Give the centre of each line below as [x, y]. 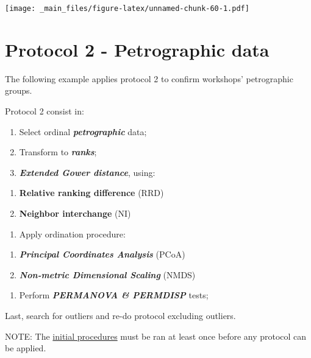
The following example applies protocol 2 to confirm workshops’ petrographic [149, 78]
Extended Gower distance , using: [87, 172]
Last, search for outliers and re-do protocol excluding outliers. [120, 315]
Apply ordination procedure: [72, 233]
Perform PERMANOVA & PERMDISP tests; [114, 295]
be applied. [26, 348]
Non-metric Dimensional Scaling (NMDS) [107, 274]
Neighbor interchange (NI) [75, 213]
